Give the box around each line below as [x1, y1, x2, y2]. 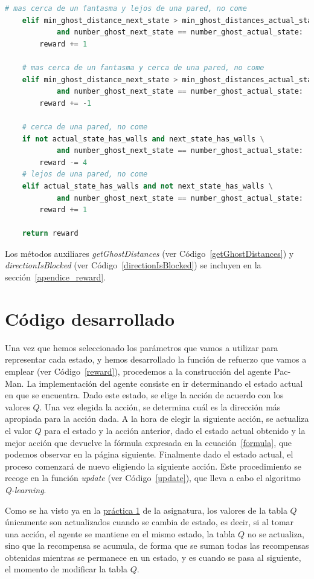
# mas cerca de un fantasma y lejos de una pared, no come [5, 4, 247, 13]
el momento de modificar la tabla [5, 563, 128, 575]
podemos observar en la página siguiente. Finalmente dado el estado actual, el [5, 448, 293, 461]
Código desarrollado [5, 306, 175, 331]
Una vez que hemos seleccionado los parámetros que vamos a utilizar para [5, 341, 278, 354]
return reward [22, 229, 78, 238]
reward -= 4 [39, 158, 88, 167]
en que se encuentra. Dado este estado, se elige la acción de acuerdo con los [5, 389, 284, 401]
